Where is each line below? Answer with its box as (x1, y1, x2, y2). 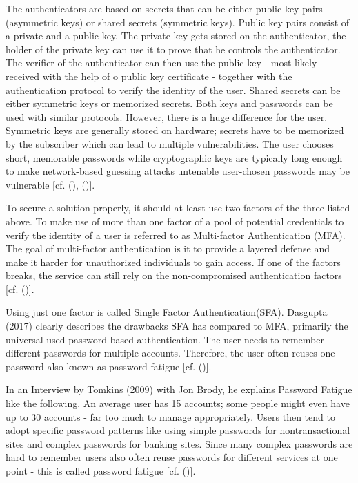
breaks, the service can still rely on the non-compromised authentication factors (6, 268, 342, 283)
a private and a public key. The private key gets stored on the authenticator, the (6, 28, 346, 43)
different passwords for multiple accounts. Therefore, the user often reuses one (6, 345, 335, 360)
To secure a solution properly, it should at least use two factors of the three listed (6, 200, 350, 215)
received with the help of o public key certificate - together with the (6, 68, 292, 83)
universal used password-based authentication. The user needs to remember (6, 332, 324, 346)
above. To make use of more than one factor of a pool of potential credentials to (6, 214, 344, 228)
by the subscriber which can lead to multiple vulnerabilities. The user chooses (6, 136, 334, 151)
